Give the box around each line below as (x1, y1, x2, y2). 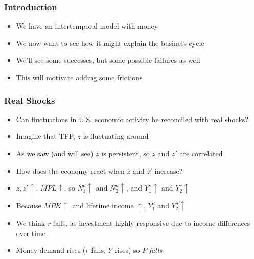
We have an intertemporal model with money (16, 20, 158, 31)
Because (16, 200, 41, 211)
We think (16, 218, 45, 228)
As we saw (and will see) (16, 148, 94, 158)
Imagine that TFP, (16, 131, 75, 142)
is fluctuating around (83, 131, 149, 142)
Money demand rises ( (16, 245, 86, 255)
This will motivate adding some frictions (16, 72, 143, 82)
